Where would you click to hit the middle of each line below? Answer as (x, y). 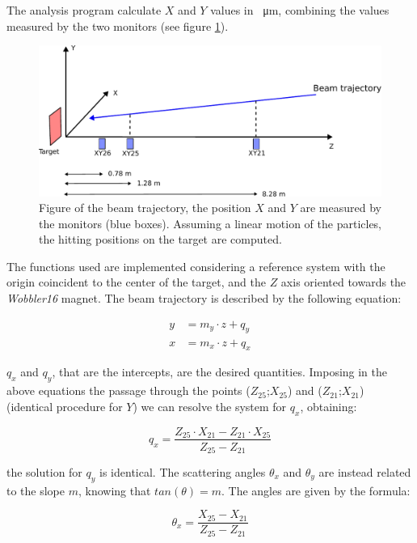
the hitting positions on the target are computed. (160, 239)
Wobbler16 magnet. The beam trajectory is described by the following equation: (204, 298)
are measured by (341, 208)
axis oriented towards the (343, 282)
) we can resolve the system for (210, 406)
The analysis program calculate (84, 10)
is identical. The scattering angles (183, 472)
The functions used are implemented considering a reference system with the (196, 266)
